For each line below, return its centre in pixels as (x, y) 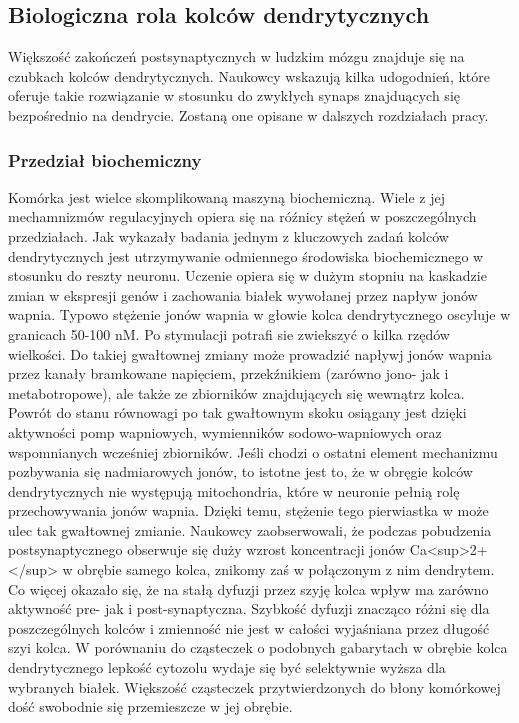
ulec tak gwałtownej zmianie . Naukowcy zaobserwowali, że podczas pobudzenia (250, 529)
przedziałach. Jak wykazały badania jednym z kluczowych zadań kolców (228, 235)
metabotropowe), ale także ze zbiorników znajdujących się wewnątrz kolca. (236, 392)
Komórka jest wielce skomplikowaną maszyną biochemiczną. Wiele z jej (226, 196)
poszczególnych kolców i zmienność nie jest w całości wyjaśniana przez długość (249, 627)
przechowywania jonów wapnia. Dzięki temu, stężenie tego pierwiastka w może (248, 510)
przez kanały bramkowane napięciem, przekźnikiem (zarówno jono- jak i (228, 373)
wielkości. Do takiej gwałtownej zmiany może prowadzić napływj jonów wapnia (250, 353)
